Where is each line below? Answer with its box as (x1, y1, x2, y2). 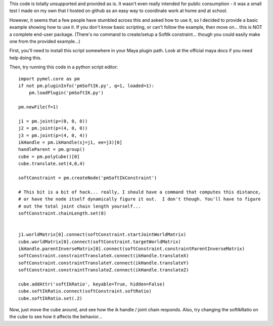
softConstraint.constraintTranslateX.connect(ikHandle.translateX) (18, 253, 189, 259)
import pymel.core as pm (18, 76, 80, 81)
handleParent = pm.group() (18, 147, 85, 152)
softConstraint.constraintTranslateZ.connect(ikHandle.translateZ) (18, 267, 189, 273)
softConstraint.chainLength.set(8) (18, 210, 107, 216)
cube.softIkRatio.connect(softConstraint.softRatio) (18, 289, 152, 294)
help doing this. (9, 55, 42, 61)
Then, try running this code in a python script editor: (9, 64, 118, 70)
